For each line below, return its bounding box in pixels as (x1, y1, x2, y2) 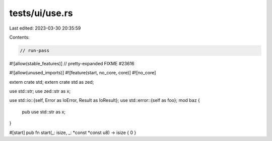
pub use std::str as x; (22, 108, 65, 115)
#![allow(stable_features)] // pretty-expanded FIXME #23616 (9, 60, 134, 66)
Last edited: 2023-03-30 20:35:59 (9, 25, 81, 31)
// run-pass (20, 48, 50, 53)
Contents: (9, 34, 30, 40)
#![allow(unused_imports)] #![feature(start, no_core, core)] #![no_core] (9, 70, 156, 76)
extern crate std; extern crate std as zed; (9, 79, 94, 85)
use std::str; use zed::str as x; (9, 88, 71, 94)
